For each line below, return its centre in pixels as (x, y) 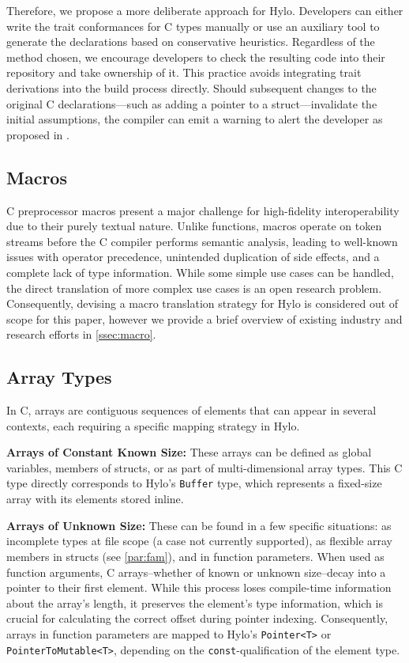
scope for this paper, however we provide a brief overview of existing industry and (204, 318)
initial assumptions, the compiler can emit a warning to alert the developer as (195, 119)
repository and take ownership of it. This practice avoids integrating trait (184, 72)
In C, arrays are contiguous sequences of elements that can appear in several (191, 410)
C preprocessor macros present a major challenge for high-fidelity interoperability (203, 210)
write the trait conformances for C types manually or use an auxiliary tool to (193, 26)
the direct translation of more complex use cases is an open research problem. (194, 288)
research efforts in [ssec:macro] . (81, 334)
